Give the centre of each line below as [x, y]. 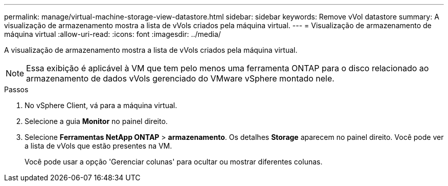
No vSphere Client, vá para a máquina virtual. [101, 105]
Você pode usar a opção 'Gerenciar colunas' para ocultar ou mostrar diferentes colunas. [174, 162]
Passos [16, 89]
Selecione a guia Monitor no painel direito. [96, 121]
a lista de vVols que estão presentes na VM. [98, 146]
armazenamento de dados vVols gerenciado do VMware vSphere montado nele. [180, 78]
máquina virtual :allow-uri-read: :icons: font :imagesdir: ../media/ [113, 34]
